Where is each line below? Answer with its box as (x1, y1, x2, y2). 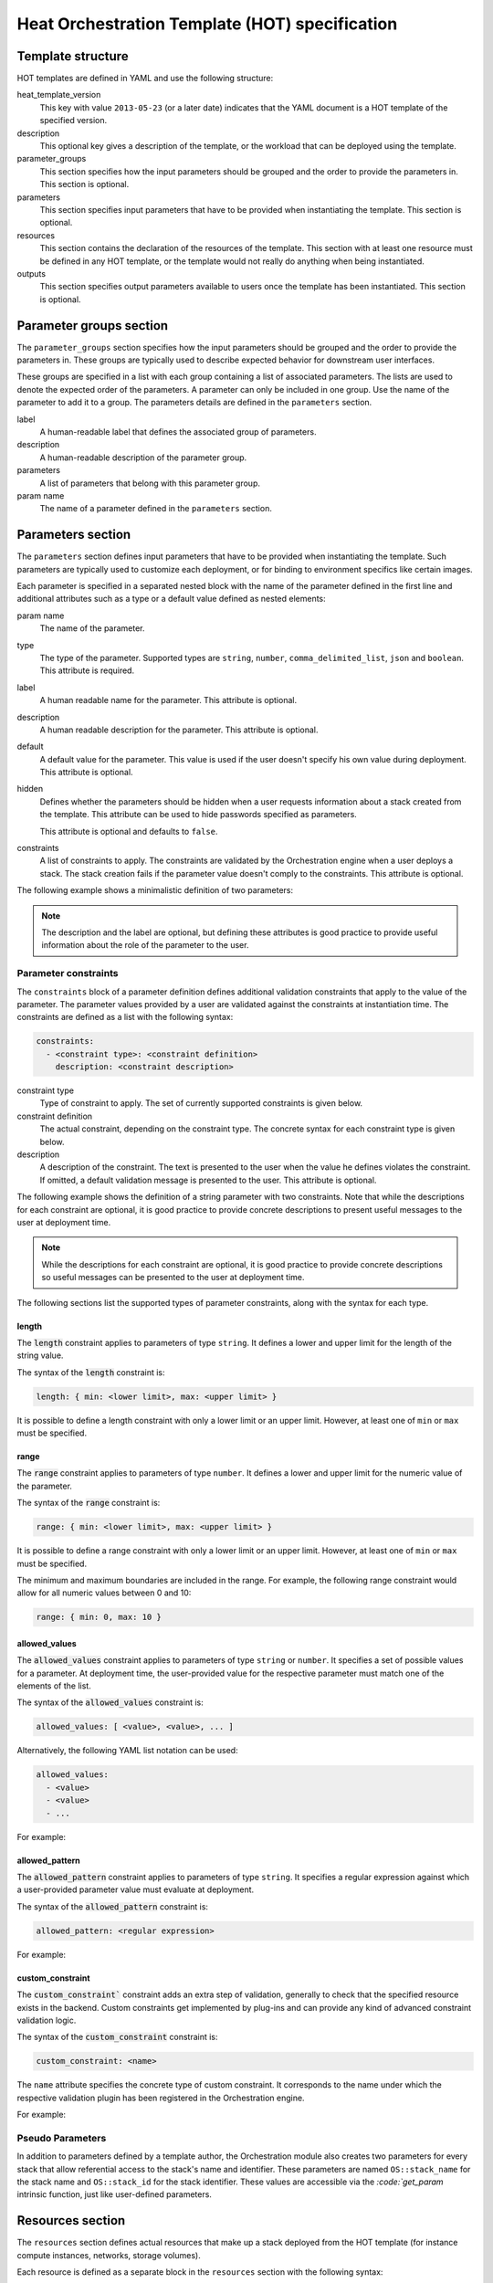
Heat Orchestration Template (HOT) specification (16, 14, 398, 34)
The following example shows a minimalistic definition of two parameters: (16, 885, 294, 896)
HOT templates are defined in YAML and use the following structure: (16, 73, 274, 84)
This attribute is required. (39, 665, 135, 676)
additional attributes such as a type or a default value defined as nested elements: (16, 594, 326, 605)
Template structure (16, 48, 129, 64)
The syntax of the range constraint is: (16, 1498, 161, 1509)
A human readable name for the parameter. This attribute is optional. (39, 695, 297, 706)
